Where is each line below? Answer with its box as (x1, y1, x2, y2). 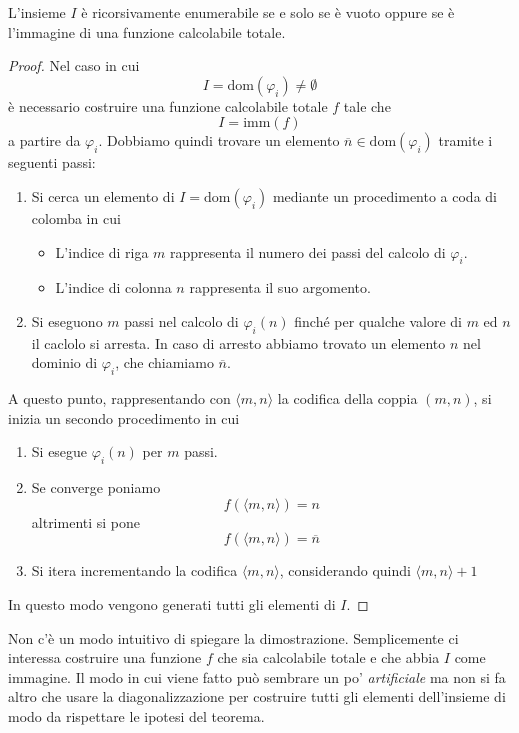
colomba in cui (31, 207, 121, 228)
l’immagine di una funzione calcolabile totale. (8, 21, 286, 42)
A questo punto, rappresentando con (8, 388, 231, 409)
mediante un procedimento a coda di (272, 185, 497, 206)
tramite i (438, 130, 493, 151)
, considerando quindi (279, 560, 411, 581)
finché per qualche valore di (294, 310, 462, 331)
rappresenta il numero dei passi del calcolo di (170, 241, 446, 262)
